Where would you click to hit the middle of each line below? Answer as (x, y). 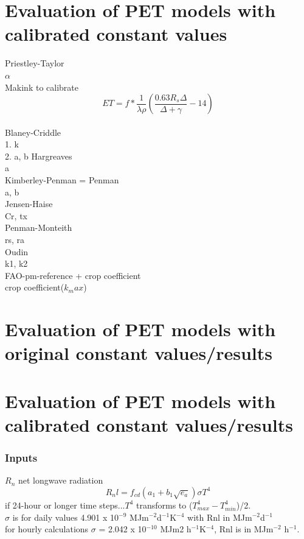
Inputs (21, 458)
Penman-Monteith (39, 227)
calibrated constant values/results (149, 424)
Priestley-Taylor (35, 63)
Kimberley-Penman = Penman (62, 180)
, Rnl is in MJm (244, 529)
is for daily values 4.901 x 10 (66, 517)
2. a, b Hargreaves (39, 156)
